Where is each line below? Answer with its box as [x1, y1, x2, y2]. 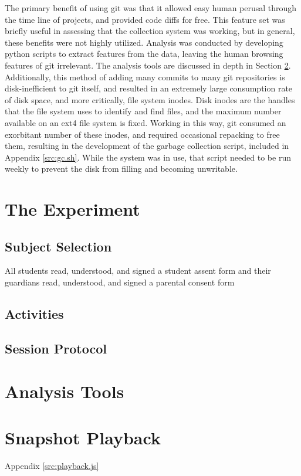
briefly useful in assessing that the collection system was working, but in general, [5, 25, 295, 37]
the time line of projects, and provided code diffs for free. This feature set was [5, 13, 285, 25]
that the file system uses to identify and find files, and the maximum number [5, 105, 282, 117]
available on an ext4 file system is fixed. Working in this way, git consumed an [5, 116, 286, 128]
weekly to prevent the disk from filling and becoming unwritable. [5, 162, 238, 175]
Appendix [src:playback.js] [5, 459, 99, 471]
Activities [5, 305, 64, 323]
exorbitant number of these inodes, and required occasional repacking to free [5, 128, 280, 140]
